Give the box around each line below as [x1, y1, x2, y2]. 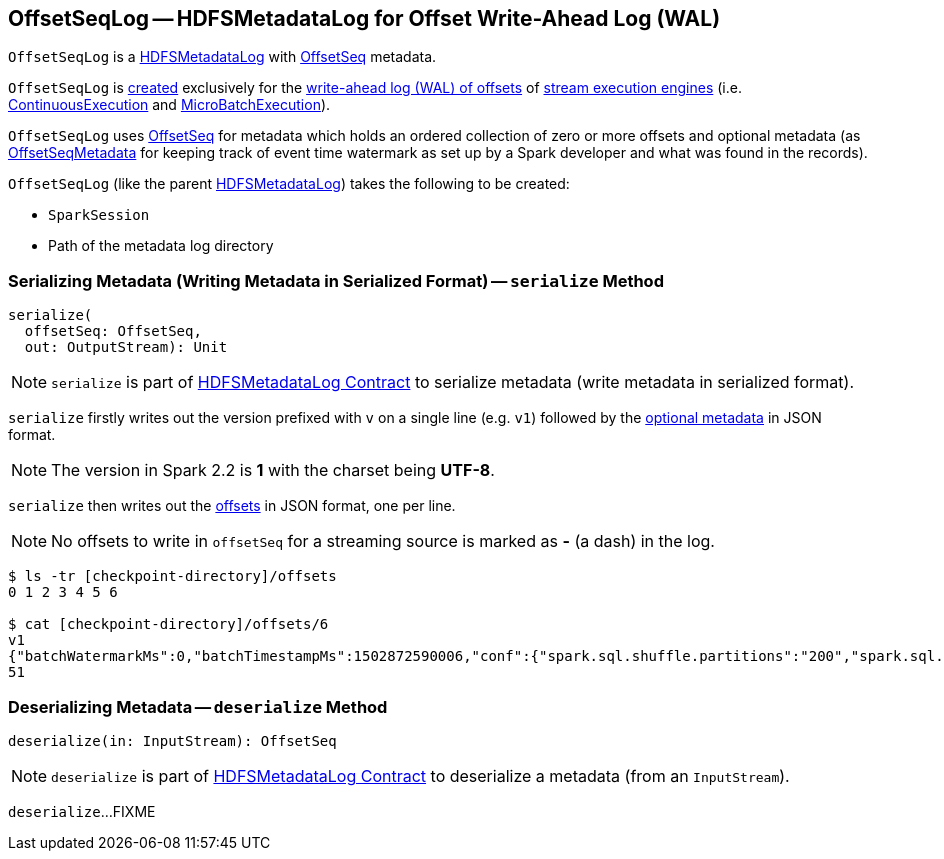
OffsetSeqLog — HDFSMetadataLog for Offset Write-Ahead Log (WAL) [8, 6, 721, 31]
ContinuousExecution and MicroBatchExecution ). [8, 96, 331, 114]
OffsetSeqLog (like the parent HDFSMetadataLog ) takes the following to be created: [8, 175, 570, 193]
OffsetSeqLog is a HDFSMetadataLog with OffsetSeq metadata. [8, 48, 437, 66]
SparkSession [48, 207, 150, 224]
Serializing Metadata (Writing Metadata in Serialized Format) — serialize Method [8, 270, 664, 291]
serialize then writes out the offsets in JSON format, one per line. [8, 497, 456, 515]
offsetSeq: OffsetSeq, [24, 323, 202, 340]
